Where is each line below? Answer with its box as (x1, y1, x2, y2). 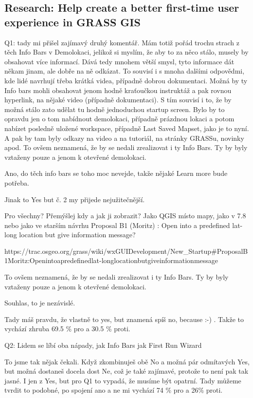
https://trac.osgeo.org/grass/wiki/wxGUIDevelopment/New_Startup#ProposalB (4, 246, 248, 256)
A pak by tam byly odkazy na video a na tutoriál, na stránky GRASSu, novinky (4, 133, 244, 143)
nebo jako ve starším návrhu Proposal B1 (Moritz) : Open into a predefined (4, 220, 230, 230)
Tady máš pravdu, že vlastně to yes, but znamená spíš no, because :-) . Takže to (4, 314, 244, 324)
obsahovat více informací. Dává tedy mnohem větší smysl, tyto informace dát (4, 56, 235, 66)
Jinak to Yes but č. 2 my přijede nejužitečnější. (4, 194, 145, 204)
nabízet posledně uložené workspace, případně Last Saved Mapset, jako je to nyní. (4, 123, 249, 133)
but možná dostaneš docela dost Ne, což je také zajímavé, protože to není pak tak (4, 366, 249, 376)
